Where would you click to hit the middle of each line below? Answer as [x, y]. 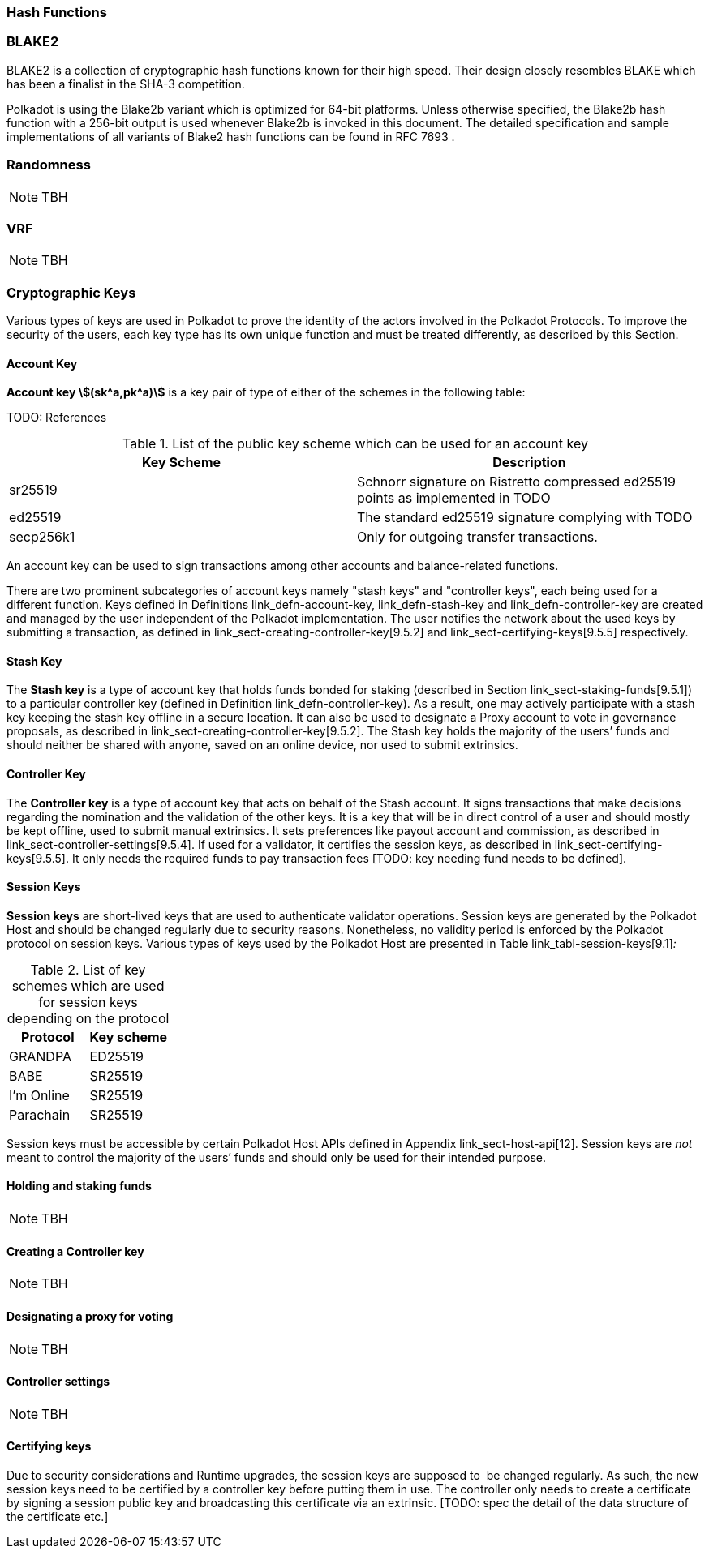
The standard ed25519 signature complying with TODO [525, 518]
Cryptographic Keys [71, 292]
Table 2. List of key [88, 969]
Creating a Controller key [75, 1251]
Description [529, 463]
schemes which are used [88, 985]
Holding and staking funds [79, 1186]
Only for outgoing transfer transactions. [477, 537]
